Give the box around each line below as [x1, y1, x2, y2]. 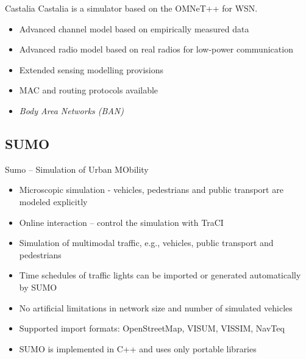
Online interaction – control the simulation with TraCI [19, 216, 224, 228]
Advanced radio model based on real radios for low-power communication [19, 43, 293, 56]
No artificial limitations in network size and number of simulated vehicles [19, 301, 293, 314]
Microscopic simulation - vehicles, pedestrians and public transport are [19, 183, 283, 196]
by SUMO [19, 280, 57, 293]
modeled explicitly [19, 195, 88, 208]
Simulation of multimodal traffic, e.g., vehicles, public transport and [19, 236, 274, 249]
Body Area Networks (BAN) [19, 104, 124, 117]
